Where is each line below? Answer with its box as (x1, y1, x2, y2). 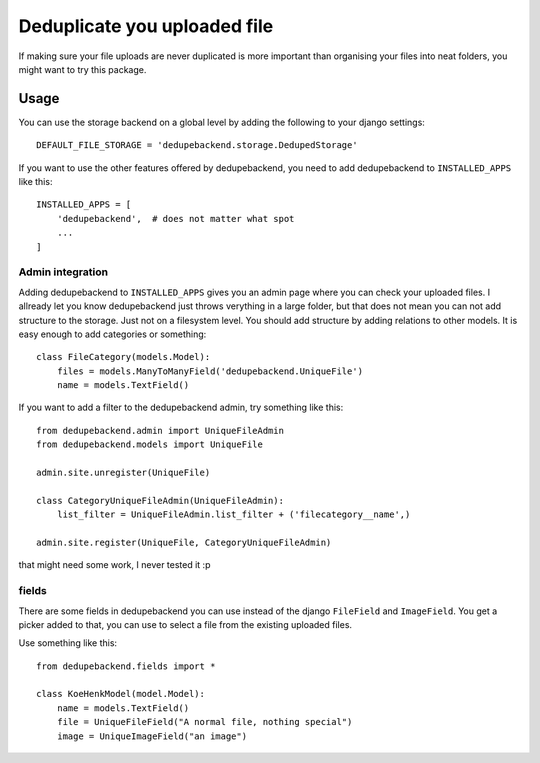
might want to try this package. (18, 63, 147, 75)
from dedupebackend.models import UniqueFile (36, 439, 264, 450)
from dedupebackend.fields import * (36, 660, 216, 672)
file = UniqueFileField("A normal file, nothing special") (56, 716, 353, 728)
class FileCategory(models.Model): (36, 351, 211, 363)
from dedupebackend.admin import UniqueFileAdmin (36, 425, 285, 436)
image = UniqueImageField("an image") (56, 730, 248, 742)
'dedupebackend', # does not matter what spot (56, 213, 295, 224)
